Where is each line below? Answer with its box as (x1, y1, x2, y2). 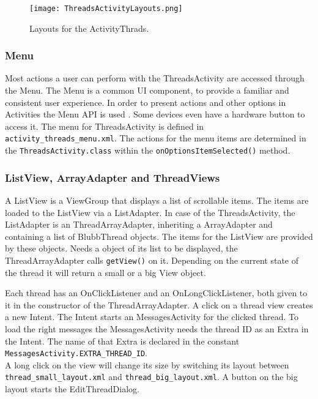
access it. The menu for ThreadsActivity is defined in (5, 119, 204, 132)
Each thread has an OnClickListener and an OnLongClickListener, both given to (5, 286, 308, 299)
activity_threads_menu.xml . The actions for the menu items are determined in (5, 132, 306, 144)
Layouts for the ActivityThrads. (29, 21, 149, 34)
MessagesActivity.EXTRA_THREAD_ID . (5, 346, 147, 359)
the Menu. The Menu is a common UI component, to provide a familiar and (5, 84, 289, 97)
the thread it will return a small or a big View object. (5, 266, 206, 278)
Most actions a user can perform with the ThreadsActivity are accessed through (5, 72, 305, 84)
